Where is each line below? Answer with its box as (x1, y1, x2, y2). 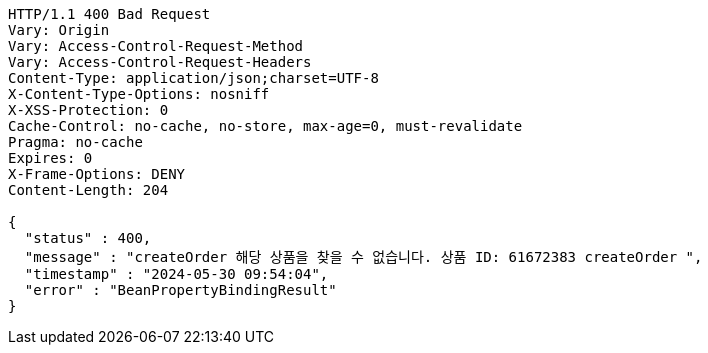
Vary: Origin (8, 22, 110, 38)
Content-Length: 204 (8, 182, 169, 198)
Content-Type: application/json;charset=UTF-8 (8, 70, 379, 86)
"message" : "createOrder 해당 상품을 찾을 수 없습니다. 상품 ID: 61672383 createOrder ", (24, 249, 703, 265)
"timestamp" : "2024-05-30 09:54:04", (24, 266, 329, 282)
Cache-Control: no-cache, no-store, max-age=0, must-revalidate (8, 118, 523, 134)
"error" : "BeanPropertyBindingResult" (24, 282, 337, 298)
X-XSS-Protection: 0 (8, 102, 169, 118)
